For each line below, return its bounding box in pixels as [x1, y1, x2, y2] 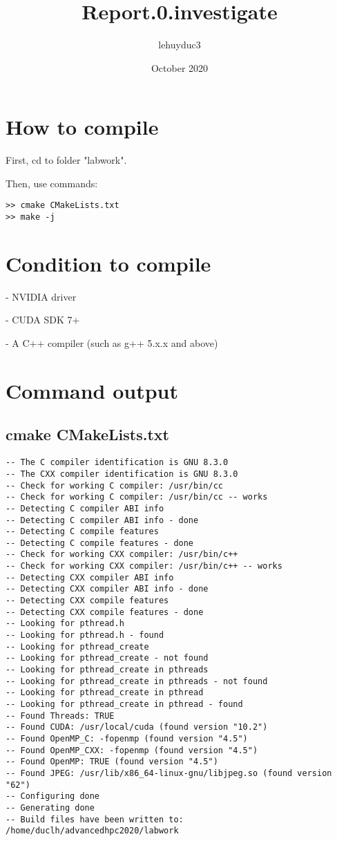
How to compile [6, 113, 159, 141]
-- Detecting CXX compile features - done [6, 607, 204, 617]
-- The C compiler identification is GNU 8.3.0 [6, 457, 229, 468]
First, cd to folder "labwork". [6, 153, 127, 167]
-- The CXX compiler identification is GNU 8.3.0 [6, 469, 238, 479]
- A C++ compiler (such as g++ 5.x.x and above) [6, 336, 218, 350]
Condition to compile [6, 249, 211, 277]
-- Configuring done [6, 791, 100, 802]
